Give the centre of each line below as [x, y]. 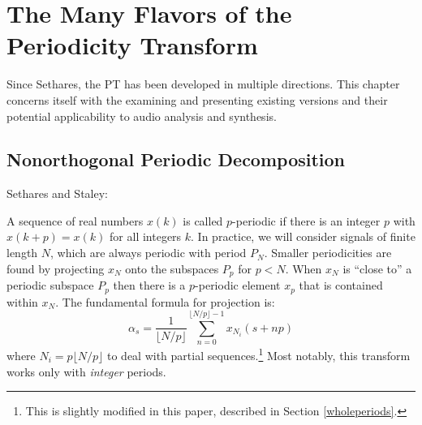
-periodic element [238, 285]
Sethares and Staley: [57, 193]
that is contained [341, 285]
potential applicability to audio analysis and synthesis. [142, 116]
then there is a [149, 285]
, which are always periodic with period [149, 253]
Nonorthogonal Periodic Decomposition [176, 159]
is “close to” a [377, 268]
